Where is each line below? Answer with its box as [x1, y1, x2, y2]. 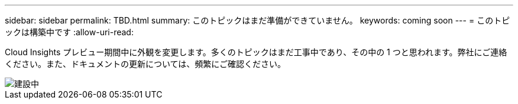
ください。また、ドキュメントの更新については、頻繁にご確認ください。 [5, 59, 286, 69]
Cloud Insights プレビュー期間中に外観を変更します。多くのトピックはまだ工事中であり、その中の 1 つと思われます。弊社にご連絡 [5, 47, 507, 57]
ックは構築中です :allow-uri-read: [5, 27, 134, 37]
